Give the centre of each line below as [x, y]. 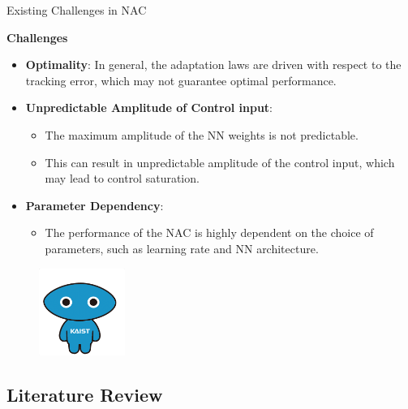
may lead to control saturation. [122, 178]
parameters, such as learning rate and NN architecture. [182, 248]
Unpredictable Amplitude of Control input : [149, 108]
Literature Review [85, 394]
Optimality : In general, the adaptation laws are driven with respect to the [213, 65]
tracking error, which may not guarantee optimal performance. [181, 80]
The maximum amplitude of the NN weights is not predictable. [202, 134]
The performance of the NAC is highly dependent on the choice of [209, 232]
